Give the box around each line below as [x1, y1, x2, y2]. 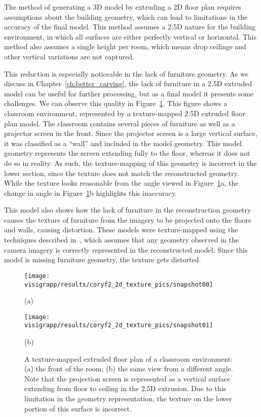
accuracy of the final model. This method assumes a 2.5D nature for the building [4, 21, 256, 32]
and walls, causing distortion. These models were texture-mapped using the [4, 224, 238, 235]
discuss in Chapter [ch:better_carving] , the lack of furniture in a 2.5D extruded [4, 78, 252, 89]
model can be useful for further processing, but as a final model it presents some [4, 88, 254, 98]
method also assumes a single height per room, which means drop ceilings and [4, 41, 246, 52]
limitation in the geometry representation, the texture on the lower [24, 393, 232, 404]
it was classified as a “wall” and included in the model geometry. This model [4, 137, 242, 148]
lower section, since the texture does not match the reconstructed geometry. [4, 167, 239, 178]
